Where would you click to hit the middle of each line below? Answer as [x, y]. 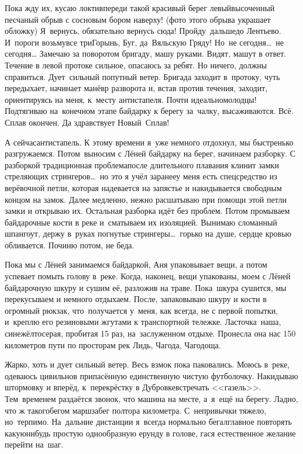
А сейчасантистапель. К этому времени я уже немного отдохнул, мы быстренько [149, 142]
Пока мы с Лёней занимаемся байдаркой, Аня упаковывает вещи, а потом [136, 264]
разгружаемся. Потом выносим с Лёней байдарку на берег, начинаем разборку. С [150, 153]
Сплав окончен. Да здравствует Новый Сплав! [87, 122]
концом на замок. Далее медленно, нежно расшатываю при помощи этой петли [146, 199]
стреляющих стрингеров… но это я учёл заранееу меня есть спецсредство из [141, 176]
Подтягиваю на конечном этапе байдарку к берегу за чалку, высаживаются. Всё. [149, 111]
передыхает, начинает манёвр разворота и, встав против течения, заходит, [136, 88]
